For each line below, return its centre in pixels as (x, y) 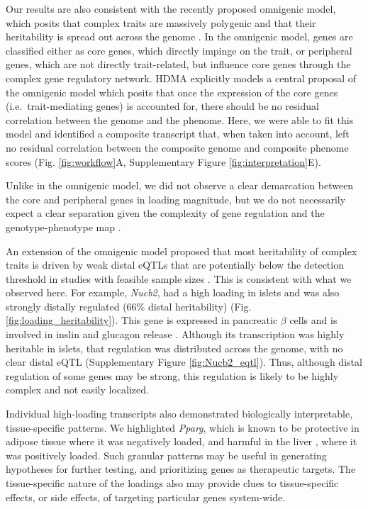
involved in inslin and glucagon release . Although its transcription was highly (175, 334)
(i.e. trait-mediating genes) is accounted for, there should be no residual (162, 106)
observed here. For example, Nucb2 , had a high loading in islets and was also (173, 292)
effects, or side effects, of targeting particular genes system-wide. (146, 497)
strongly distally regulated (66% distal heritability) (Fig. (129, 306)
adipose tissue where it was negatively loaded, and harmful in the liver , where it (182, 441)
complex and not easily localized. (77, 390)
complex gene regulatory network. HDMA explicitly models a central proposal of (181, 78)
